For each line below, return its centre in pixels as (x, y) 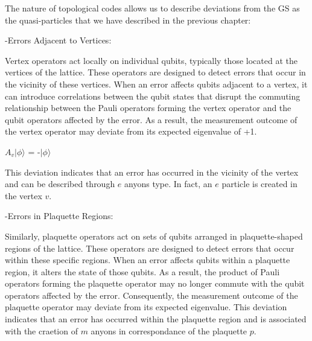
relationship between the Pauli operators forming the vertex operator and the (148, 108)
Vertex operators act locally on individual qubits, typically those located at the (151, 60)
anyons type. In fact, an (168, 184)
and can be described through (60, 184)
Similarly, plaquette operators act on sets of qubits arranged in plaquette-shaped (154, 236)
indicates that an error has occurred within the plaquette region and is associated (156, 319)
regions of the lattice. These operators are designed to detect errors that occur (150, 248)
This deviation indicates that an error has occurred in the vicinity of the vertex (152, 172)
